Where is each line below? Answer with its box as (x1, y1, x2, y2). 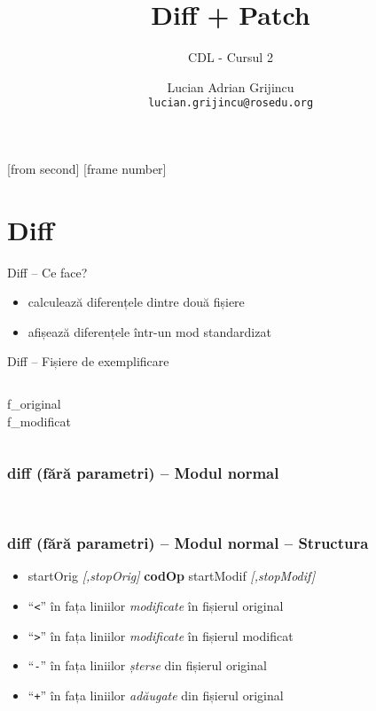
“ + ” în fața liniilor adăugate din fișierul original (27, 685, 284, 704)
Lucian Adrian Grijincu (167, 77, 294, 96)
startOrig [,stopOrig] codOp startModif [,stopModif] (27, 566, 316, 585)
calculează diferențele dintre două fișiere (27, 293, 245, 311)
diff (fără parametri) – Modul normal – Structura (7, 532, 369, 554)
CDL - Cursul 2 (188, 48, 273, 66)
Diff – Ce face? (7, 262, 88, 281)
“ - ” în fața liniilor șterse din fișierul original (27, 656, 267, 675)
